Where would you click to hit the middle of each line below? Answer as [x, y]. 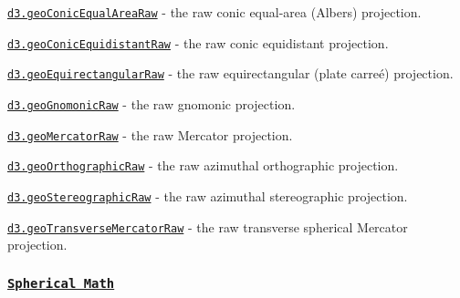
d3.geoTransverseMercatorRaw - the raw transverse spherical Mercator [208, 226]
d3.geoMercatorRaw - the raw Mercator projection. [150, 134]
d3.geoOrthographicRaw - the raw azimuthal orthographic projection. [203, 165]
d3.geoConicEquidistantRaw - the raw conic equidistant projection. [198, 42]
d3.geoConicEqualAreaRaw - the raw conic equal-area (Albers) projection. [214, 12]
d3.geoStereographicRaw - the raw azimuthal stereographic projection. [208, 195]
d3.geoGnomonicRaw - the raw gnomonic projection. [152, 103]
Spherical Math [61, 283]
